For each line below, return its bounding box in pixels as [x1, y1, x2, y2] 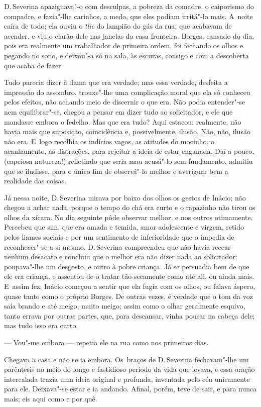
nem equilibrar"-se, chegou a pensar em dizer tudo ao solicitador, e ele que [4, 106, 233, 117]
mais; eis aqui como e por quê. [4, 393, 97, 403]
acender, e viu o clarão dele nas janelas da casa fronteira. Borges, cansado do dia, [4, 30, 254, 41]
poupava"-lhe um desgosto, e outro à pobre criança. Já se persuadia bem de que [4, 261, 249, 271]
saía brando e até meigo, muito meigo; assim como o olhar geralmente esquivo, [4, 300, 245, 311]
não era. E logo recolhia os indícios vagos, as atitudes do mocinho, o [4, 136, 215, 146]
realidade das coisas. [4, 175, 66, 186]
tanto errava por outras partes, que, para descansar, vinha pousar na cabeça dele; [4, 310, 255, 321]
